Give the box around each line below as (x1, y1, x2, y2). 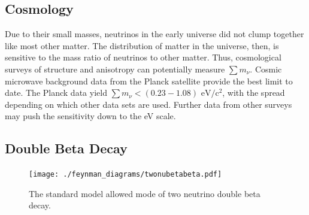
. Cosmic (250, 62, 282, 75)
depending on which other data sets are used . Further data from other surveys (5, 98, 292, 110)
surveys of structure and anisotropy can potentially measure (5, 62, 225, 75)
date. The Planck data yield (5, 86, 107, 99)
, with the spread (222, 86, 285, 99)
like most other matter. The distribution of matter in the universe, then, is (5, 39, 279, 52)
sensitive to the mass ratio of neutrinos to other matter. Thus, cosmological (5, 51, 281, 63)
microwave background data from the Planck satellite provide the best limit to (5, 74, 293, 87)
